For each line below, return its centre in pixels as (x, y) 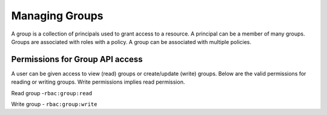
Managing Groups (57, 16)
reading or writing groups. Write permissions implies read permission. (98, 82)
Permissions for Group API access (77, 59)
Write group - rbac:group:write (54, 104)
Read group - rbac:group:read (52, 93)
